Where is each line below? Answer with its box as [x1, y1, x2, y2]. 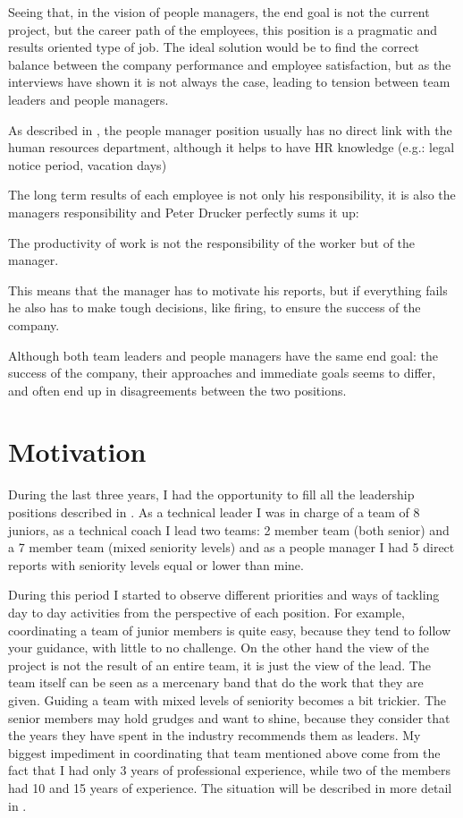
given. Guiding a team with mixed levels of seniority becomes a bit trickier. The [8, 690, 447, 709]
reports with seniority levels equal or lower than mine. [8, 555, 304, 574]
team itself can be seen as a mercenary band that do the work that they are [8, 673, 424, 692]
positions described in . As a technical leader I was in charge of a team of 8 [8, 503, 420, 521]
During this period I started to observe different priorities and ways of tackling [8, 585, 440, 604]
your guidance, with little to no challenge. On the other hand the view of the [8, 638, 430, 657]
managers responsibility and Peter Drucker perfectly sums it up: [8, 202, 359, 221]
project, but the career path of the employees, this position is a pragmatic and [8, 20, 437, 38]
